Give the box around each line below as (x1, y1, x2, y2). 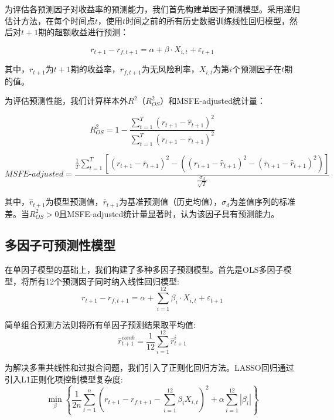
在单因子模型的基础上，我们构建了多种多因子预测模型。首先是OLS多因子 (5, 263, 284, 276)
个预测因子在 (232, 63, 282, 75)
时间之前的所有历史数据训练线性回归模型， (125, 14, 290, 26)
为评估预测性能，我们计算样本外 (5, 94, 128, 107)
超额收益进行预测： (54, 26, 129, 38)
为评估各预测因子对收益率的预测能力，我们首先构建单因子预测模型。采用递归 (5, 3, 300, 15)
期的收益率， (70, 63, 120, 75)
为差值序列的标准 (230, 195, 296, 208)
